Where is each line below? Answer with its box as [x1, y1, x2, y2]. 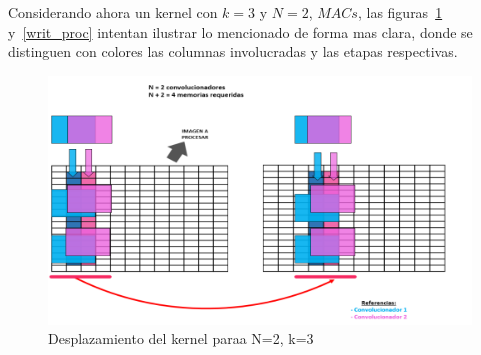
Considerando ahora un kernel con [8, 2, 218, 22]
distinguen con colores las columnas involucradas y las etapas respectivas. [8, 41, 458, 62]
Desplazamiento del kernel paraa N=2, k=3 [48, 328, 314, 349]
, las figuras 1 [357, 2, 443, 22]
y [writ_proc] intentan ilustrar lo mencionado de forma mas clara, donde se [8, 21, 473, 42]
